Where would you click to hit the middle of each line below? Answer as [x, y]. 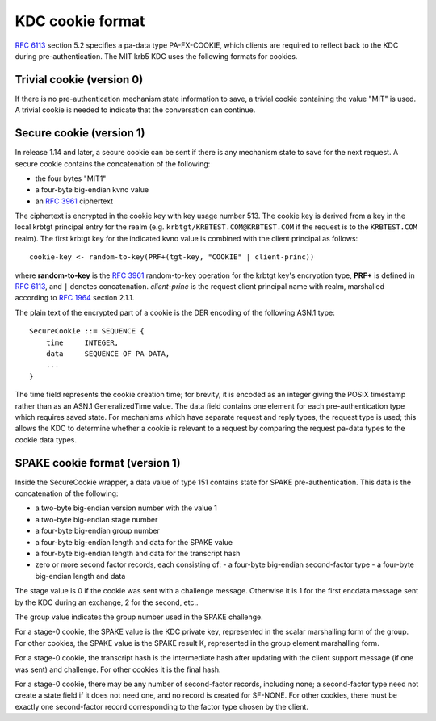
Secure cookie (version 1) [80, 133]
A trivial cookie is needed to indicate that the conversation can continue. [135, 110]
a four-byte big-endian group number [98, 531]
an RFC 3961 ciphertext [74, 201]
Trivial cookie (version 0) [79, 80]
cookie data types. [46, 439]
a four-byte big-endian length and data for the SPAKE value [134, 542]
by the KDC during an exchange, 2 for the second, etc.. [107, 602]
